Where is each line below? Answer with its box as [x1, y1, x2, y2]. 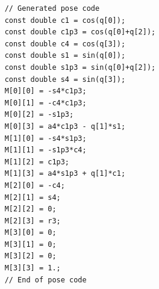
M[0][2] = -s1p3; [4, 110, 74, 119]
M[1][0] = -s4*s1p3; [4, 134, 87, 143]
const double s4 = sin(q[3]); [4, 75, 126, 84]
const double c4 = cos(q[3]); [4, 39, 126, 48]
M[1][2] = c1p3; [4, 157, 70, 166]
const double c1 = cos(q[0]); [4, 16, 126, 25]
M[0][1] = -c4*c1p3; [4, 98, 87, 107]
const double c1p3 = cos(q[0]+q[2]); [4, 28, 156, 37]
